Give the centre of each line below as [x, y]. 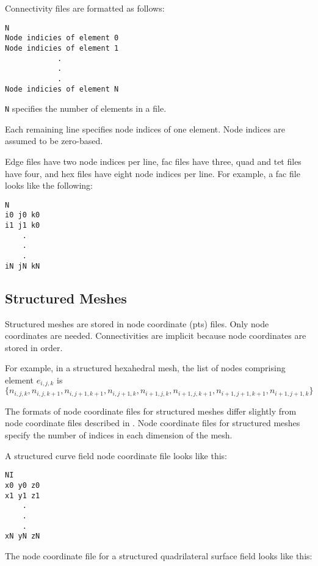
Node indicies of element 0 [62, 38]
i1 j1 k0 [23, 226]
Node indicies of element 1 [62, 48]
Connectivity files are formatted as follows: [85, 8]
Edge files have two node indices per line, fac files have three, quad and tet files [153, 161]
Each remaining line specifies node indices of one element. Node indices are [145, 129]
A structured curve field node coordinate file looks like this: [116, 455]
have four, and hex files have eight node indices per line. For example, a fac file [153, 173]
